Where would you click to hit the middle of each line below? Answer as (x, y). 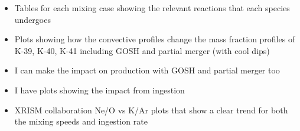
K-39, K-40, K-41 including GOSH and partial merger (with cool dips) (142, 50)
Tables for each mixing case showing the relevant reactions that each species (152, 8)
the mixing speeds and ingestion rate (81, 121)
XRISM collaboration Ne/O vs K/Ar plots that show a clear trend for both (151, 110)
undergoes (32, 19)
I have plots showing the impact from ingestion (100, 90)
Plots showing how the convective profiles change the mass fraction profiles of (155, 39)
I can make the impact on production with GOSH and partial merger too (147, 70)
